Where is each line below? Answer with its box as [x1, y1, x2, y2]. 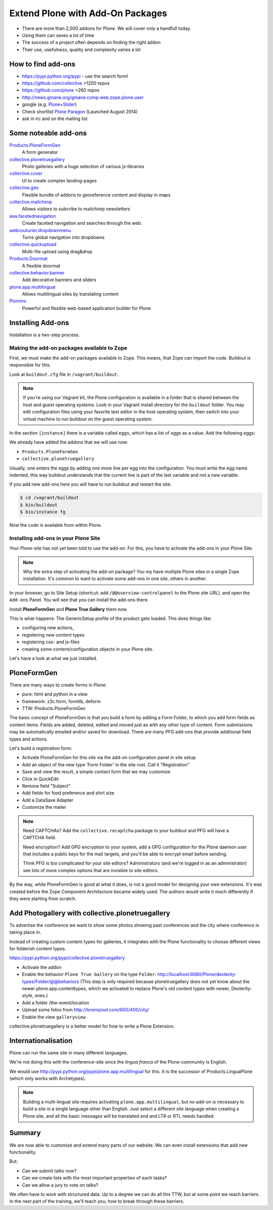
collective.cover [9, 170, 43, 177]
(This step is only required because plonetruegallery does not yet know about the [80, 978, 250, 985]
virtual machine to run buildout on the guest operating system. [23, 416, 153, 422]
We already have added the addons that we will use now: [9, 439, 128, 445]
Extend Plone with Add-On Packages [9, 8, 167, 19]
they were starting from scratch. [9, 895, 77, 902]
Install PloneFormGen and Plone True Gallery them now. [9, 606, 128, 612]
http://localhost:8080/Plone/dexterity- [157, 971, 237, 978]
